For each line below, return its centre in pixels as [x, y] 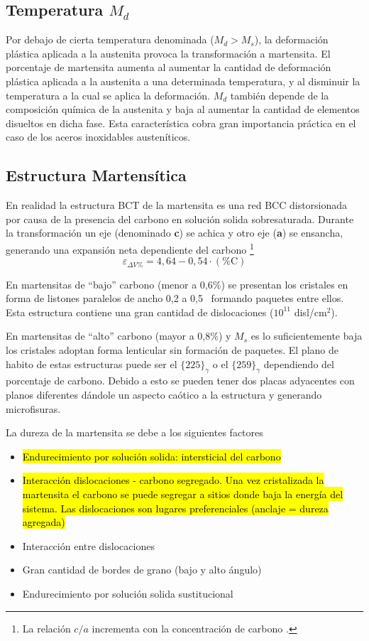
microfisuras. [33, 408]
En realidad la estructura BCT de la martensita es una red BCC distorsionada [177, 205]
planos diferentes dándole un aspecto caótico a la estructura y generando [164, 394]
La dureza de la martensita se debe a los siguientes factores [134, 432]
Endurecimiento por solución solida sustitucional [128, 593]
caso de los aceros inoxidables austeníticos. [98, 137]
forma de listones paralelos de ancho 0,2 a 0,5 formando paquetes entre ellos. [175, 298]
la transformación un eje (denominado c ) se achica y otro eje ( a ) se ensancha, [175, 233]
